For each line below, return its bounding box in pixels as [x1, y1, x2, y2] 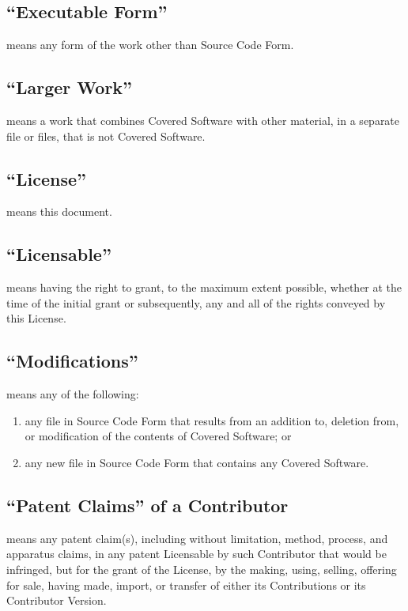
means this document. [6, 203, 112, 220]
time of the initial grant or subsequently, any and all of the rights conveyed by [6, 294, 386, 311]
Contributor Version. [6, 592, 107, 609]
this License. [6, 310, 66, 326]
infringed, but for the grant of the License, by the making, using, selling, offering [6, 560, 397, 577]
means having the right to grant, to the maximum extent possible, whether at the [6, 279, 402, 296]
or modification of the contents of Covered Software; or [25, 428, 292, 444]
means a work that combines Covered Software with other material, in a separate [6, 112, 400, 128]
